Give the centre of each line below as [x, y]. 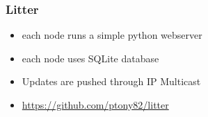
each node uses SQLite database [90, 58]
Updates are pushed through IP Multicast [111, 81]
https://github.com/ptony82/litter [95, 105]
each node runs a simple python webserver [112, 35]
